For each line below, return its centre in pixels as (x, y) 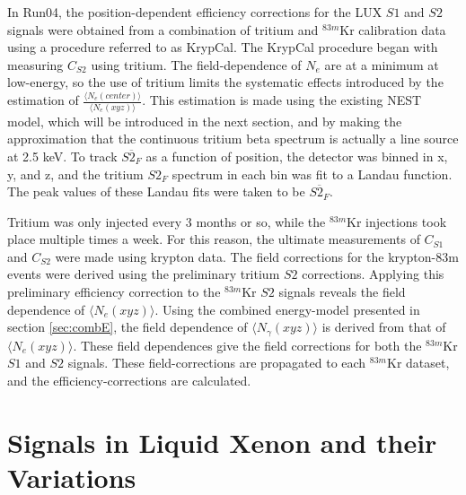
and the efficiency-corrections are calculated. (129, 380)
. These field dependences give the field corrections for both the (247, 345)
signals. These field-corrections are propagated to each (217, 363)
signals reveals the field (342, 292)
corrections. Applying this (373, 274)
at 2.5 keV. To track (62, 156)
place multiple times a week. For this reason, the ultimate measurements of (214, 239)
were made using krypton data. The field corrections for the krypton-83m (257, 256)
